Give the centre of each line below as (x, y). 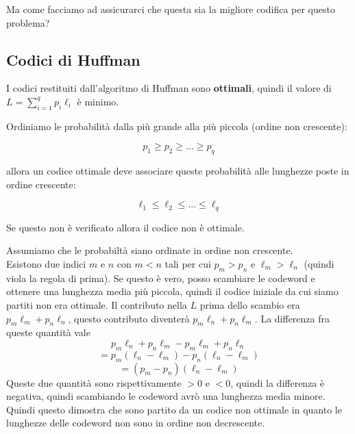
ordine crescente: (41, 184)
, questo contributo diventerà (129, 318)
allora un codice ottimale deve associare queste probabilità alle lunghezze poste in (178, 171)
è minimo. (98, 101)
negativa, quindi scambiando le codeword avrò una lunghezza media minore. (166, 396)
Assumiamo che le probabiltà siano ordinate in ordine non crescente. (150, 250)
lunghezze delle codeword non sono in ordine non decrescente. (136, 423)
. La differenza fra (292, 318)
